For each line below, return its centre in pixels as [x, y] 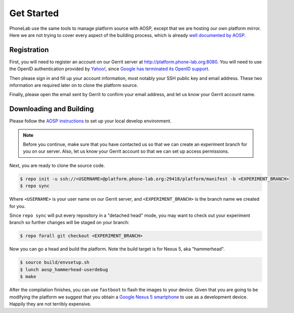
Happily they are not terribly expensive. [50, 304]
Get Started [34, 13]
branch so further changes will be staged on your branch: [69, 222]
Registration [29, 50]
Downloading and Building [52, 109]
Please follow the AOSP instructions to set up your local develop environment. [90, 121]
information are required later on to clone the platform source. [74, 85]
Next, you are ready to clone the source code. [57, 165]
